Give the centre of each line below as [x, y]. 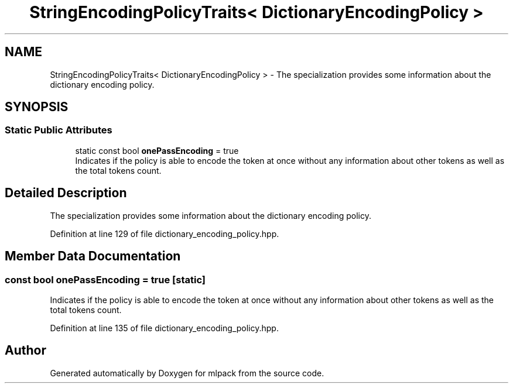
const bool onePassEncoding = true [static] [105, 279]
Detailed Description [66, 193]
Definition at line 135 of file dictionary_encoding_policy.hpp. [164, 328]
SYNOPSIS [37, 107]
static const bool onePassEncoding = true [157, 150]
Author [25, 351]
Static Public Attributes [59, 130]
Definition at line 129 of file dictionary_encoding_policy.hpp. [165, 234]
